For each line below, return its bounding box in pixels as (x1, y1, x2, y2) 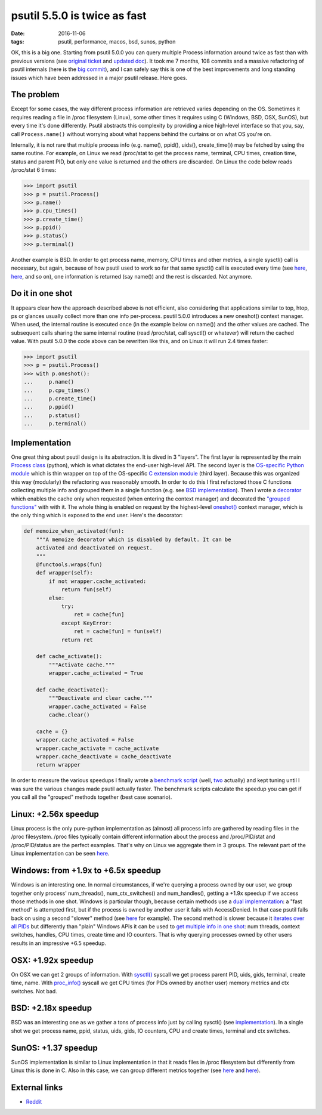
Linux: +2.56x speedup (11, 809, 100, 819)
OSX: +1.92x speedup (11, 955, 94, 965)
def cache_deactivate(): (36, 686, 109, 693)
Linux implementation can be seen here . (11, 850, 110, 857)
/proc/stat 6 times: (11, 166, 57, 174)
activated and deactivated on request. (36, 545, 153, 551)
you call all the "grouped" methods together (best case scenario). (11, 793, 172, 801)
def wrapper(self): (36, 570, 94, 576)
